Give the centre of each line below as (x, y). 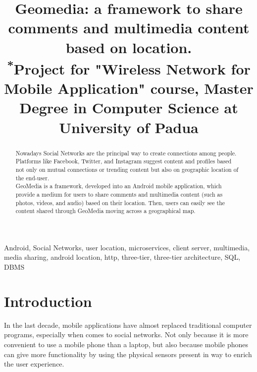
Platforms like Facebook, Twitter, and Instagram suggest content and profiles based (124, 161)
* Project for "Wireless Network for (129, 68)
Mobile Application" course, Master (129, 88)
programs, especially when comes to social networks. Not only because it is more (126, 335)
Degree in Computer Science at (129, 108)
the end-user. (32, 178)
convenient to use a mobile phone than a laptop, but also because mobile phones (126, 344)
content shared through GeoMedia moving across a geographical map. (105, 211)
